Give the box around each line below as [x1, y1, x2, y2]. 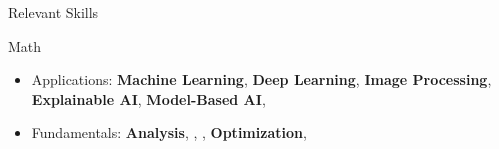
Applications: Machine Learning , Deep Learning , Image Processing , [31, 69, 492, 90]
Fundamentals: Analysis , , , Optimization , [31, 122, 307, 143]
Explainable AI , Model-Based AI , [31, 88, 266, 109]
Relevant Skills [8, 2, 99, 22]
